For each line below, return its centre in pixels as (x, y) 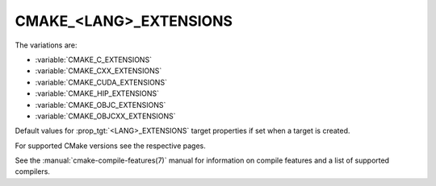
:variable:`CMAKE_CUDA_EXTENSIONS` (101, 82)
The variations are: (46, 45)
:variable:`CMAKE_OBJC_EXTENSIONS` (101, 105)
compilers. (32, 172)
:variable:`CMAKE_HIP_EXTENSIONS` (97, 93)
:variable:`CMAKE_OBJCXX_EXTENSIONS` (106, 116)
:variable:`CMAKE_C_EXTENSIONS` (94, 60)
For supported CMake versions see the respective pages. (110, 146)
